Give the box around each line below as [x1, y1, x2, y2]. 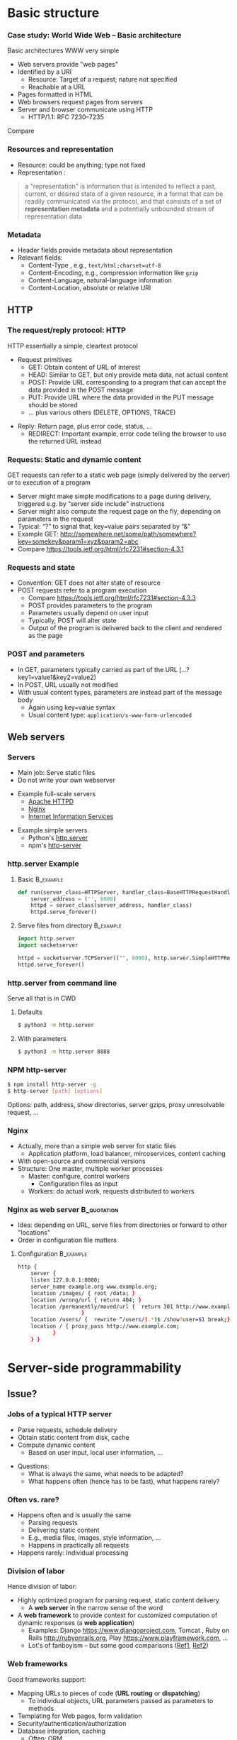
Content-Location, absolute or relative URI [28, 284, 151, 292]
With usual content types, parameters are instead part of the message [17, 688, 223, 696]
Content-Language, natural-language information [28, 276, 172, 285]
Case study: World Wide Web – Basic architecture [7, 31, 182, 40]
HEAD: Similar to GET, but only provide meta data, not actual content [28, 370, 229, 379]
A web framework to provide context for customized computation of [17, 1611, 218, 1619]
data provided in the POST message [28, 385, 134, 394]
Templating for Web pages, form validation [17, 1712, 142, 1720]
